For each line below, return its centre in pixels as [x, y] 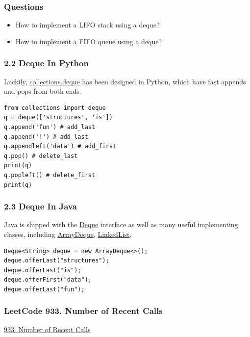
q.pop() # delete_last [41, 156]
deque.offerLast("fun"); [44, 289]
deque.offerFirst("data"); [48, 280]
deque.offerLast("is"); [43, 270]
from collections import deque [55, 108]
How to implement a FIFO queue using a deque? [89, 41]
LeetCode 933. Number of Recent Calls [83, 311]
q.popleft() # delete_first [50, 175]
